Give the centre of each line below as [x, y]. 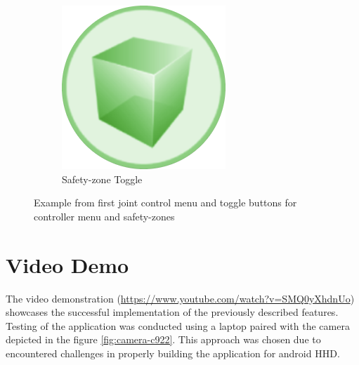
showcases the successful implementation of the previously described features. [172, 312]
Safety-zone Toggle [102, 179]
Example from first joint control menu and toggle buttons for [165, 203]
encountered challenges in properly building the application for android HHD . [173, 353]
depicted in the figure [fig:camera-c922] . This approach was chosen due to [163, 339]
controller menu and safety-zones [104, 216]
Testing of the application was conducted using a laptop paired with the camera [178, 325]
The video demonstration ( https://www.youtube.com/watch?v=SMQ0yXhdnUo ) [180, 298]
